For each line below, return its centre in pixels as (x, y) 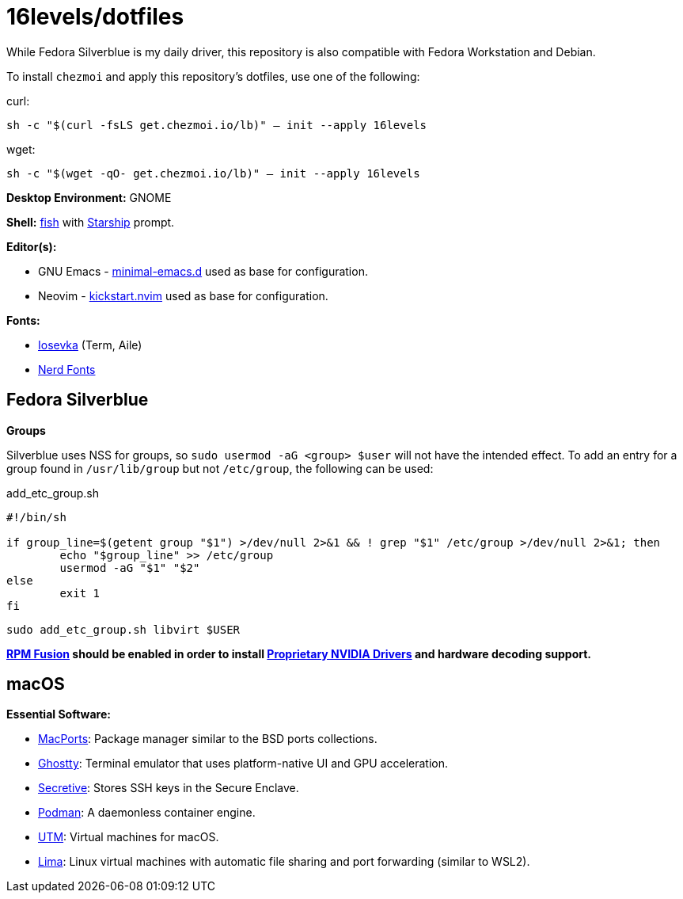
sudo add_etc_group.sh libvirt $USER (123, 629)
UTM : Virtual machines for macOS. (129, 837)
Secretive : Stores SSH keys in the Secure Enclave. (169, 788)
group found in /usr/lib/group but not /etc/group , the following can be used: (220, 468)
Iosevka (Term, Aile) (90, 345)
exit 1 (80, 593)
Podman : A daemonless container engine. (147, 813)
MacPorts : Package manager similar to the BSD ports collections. (208, 739)
